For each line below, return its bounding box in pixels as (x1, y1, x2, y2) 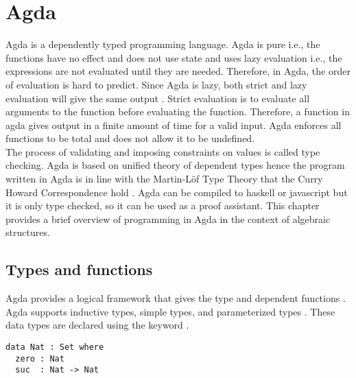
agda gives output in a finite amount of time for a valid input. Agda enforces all (5, 117, 342, 132)
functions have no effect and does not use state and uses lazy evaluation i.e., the (5, 50, 342, 64)
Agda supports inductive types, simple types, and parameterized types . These (5, 304, 335, 318)
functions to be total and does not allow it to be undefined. (5, 131, 255, 145)
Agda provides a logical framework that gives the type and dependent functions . (5, 291, 346, 305)
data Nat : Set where (5, 342, 104, 353)
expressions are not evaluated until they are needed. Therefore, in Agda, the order (5, 64, 351, 78)
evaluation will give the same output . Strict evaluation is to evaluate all (5, 91, 310, 105)
